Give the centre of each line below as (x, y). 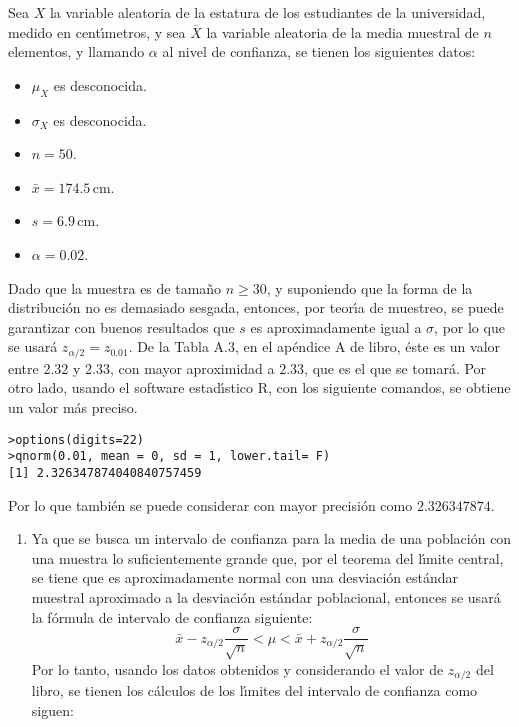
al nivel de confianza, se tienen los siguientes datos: (319, 51)
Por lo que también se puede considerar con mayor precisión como (210, 504)
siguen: (52, 709)
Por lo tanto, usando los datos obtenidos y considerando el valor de (237, 668)
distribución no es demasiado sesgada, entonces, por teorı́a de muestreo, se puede (256, 307)
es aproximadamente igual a (336, 326)
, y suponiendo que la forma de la (369, 287)
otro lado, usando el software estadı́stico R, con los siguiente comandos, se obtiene (259, 387)
